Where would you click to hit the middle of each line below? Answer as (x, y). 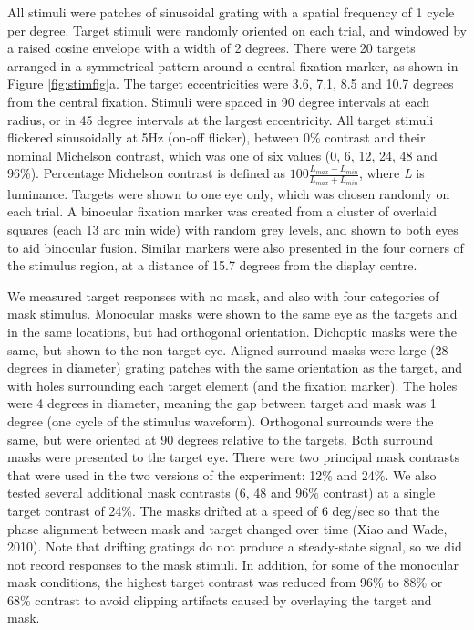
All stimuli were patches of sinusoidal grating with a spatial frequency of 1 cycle (231, 12)
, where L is (392, 173)
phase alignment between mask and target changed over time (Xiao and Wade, (227, 528)
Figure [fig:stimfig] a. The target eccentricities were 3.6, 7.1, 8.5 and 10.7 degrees (231, 84)
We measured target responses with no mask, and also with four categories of (223, 295)
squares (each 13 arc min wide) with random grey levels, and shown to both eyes (233, 229)
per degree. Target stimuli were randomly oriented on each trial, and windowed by (237, 30)
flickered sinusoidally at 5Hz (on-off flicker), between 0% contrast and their (216, 137)
